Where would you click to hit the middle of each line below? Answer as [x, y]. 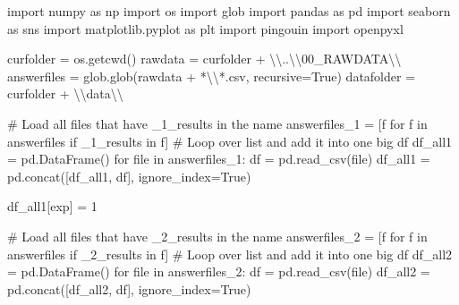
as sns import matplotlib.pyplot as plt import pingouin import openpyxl [205, 28]
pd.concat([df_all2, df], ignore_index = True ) [129, 288]
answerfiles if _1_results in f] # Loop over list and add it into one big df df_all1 [230, 141]
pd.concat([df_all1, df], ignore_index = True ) [129, 176]
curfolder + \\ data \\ [65, 93]
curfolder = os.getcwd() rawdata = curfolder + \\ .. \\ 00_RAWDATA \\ [204, 59]
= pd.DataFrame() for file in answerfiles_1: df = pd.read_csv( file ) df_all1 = [219, 159]
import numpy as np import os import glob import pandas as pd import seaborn [229, 11]
